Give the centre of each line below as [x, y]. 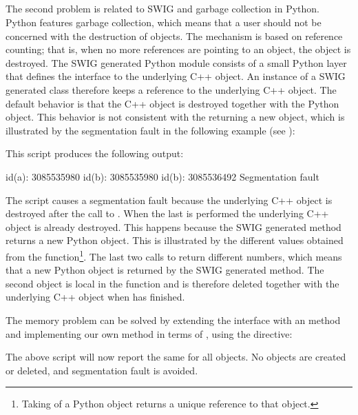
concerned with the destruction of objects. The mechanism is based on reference [174, 36]
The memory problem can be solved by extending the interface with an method [173, 320]
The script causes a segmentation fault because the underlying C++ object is [169, 200]
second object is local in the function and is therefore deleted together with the [172, 283]
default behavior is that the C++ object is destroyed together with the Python [172, 103]
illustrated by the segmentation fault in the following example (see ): [150, 130]
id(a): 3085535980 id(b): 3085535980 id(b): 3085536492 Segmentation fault [162, 176]
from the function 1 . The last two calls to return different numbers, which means [174, 255]
